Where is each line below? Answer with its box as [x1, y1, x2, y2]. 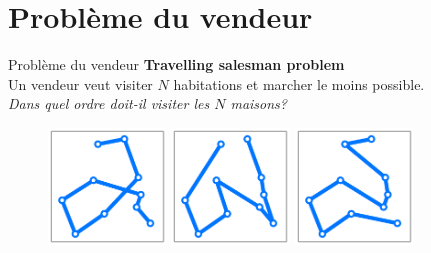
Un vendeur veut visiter [8, 73, 153, 94]
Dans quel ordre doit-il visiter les [8, 93, 210, 114]
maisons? [230, 93, 287, 114]
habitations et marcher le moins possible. [173, 73, 425, 94]
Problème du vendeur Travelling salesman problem [8, 54, 345, 75]
